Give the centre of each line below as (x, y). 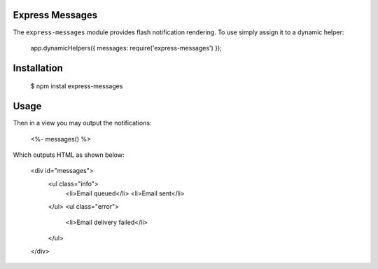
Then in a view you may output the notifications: (82, 123)
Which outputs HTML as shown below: (69, 155)
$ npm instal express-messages (77, 86)
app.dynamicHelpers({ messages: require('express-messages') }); (126, 48)
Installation (38, 68)
